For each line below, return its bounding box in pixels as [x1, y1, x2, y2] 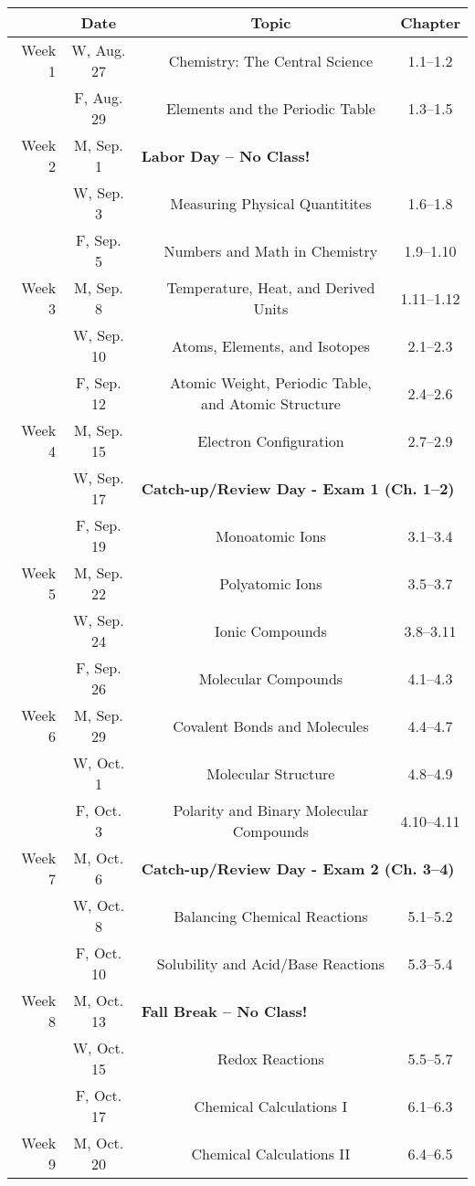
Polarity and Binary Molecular [173, 799, 369, 821]
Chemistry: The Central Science [168, 49, 374, 71]
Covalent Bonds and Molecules [173, 715, 369, 736]
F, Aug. [74, 87, 123, 108]
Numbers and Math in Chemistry [164, 239, 378, 261]
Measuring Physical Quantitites [170, 192, 372, 214]
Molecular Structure [206, 762, 335, 784]
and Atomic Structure [200, 393, 341, 414]
